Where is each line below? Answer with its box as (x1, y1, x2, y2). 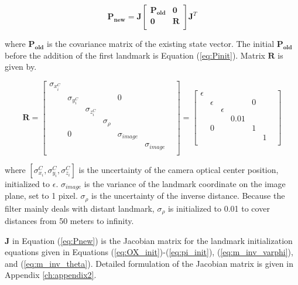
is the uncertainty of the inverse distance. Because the (91, 189, 285, 202)
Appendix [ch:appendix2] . (5, 269, 97, 281)
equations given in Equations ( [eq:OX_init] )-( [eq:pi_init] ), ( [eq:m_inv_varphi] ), (5, 246, 293, 258)
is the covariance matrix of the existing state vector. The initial (46, 38, 275, 49)
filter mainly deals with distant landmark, (5, 202, 155, 214)
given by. (5, 60, 37, 73)
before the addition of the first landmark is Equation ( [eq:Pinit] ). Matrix (5, 49, 265, 61)
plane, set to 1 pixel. (5, 189, 78, 202)
